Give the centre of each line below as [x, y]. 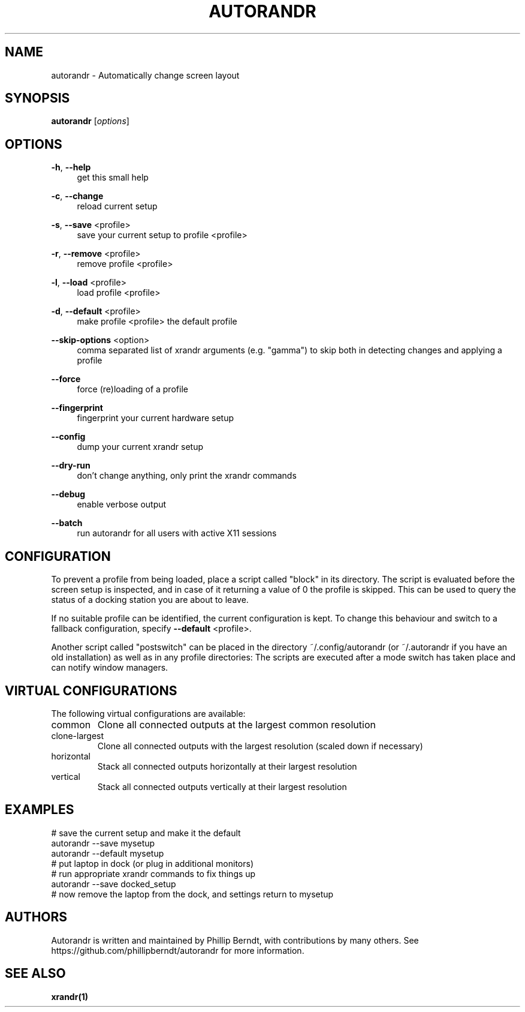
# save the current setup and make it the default [146, 833]
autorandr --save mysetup [103, 843]
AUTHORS [36, 917]
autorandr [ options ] [90, 121]
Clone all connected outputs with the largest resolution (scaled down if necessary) [260, 746]
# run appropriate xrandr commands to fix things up [153, 873]
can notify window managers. [110, 668]
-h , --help [71, 167]
